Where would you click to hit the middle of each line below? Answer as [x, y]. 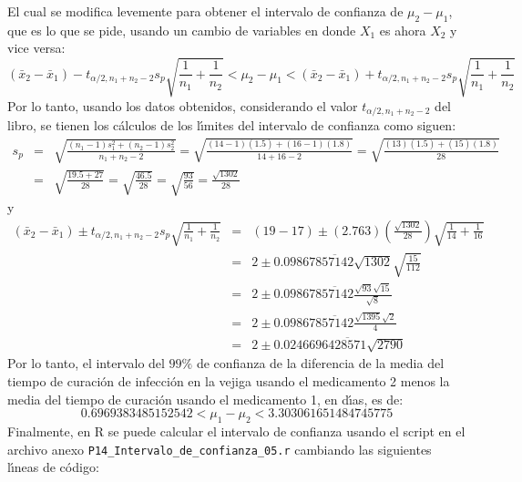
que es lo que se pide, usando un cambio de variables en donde [182, 30]
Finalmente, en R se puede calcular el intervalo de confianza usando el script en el [236, 431]
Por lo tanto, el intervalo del [86, 363]
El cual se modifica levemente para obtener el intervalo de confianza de [205, 11]
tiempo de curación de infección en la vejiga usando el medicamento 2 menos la [229, 381]
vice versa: [36, 48]
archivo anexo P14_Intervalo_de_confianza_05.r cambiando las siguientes [220, 449]
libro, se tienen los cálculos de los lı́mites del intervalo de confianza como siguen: [232, 124]
